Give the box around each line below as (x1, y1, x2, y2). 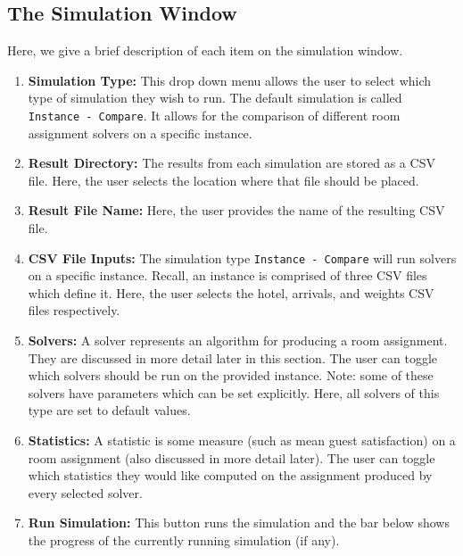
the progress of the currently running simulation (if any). (28, 530, 340, 549)
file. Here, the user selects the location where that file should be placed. (28, 170, 419, 189)
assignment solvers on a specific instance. (28, 123, 252, 142)
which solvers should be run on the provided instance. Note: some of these (28, 366, 434, 385)
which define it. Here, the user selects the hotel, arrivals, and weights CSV (28, 283, 434, 302)
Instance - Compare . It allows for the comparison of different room (28, 105, 401, 124)
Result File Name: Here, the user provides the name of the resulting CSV (28, 201, 445, 220)
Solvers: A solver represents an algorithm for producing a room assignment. (28, 331, 448, 350)
